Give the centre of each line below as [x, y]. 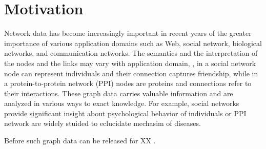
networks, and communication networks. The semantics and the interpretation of [131, 53]
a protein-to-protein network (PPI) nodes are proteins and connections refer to [128, 83]
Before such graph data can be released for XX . [80, 141]
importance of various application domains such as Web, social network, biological [133, 43]
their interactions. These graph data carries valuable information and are [119, 93]
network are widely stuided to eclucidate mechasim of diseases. [103, 123]
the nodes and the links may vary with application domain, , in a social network [130, 63]
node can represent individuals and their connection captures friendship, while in [131, 73]
